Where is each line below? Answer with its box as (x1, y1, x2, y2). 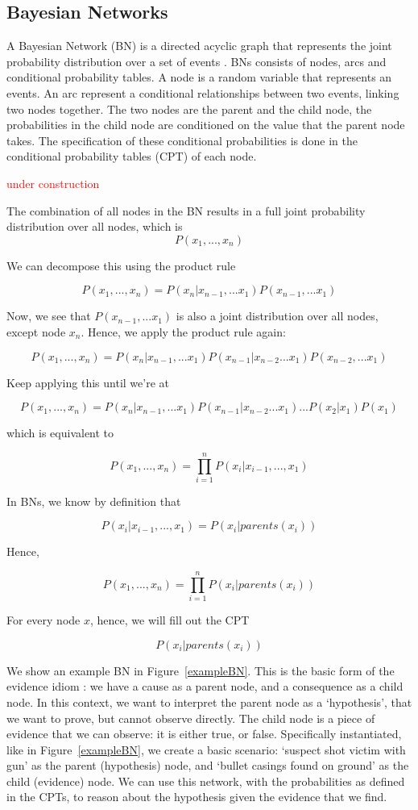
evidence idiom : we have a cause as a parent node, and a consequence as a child (6, 678, 404, 695)
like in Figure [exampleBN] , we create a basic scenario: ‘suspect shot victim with (6, 741, 406, 758)
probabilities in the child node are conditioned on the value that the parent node (6, 116, 405, 133)
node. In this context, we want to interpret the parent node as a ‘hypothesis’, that (6, 693, 412, 710)
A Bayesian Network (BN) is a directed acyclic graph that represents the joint (6, 37, 392, 54)
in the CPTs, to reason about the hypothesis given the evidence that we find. (6, 788, 387, 805)
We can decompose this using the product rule (6, 257, 236, 273)
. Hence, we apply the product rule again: (81, 323, 286, 340)
